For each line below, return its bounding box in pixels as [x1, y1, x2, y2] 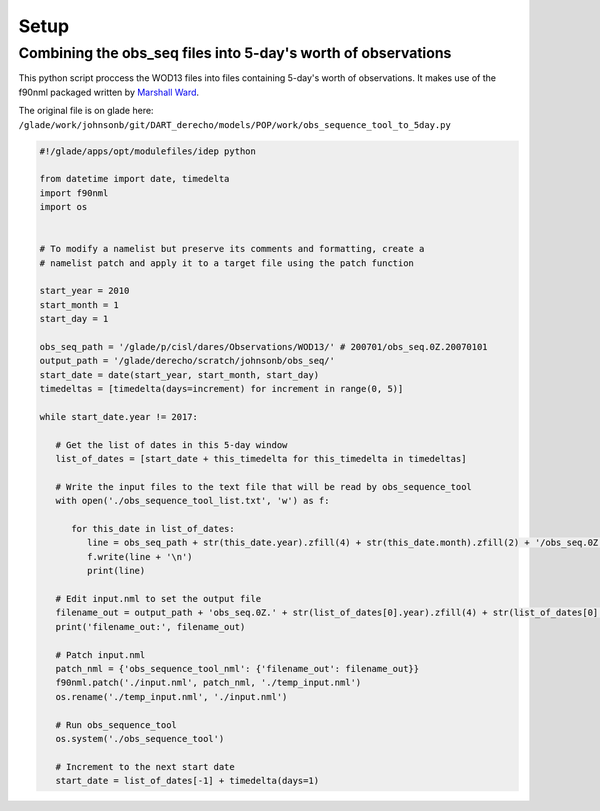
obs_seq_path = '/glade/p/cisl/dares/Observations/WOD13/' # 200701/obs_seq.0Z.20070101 [39, 341, 489, 353]
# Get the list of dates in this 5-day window [55, 439, 288, 450]
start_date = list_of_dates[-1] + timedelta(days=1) [55, 775, 320, 787]
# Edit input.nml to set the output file [55, 593, 262, 605]
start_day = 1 [39, 313, 109, 325]
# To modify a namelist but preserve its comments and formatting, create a [39, 243, 425, 255]
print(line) [86, 565, 146, 577]
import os [39, 201, 88, 213]
